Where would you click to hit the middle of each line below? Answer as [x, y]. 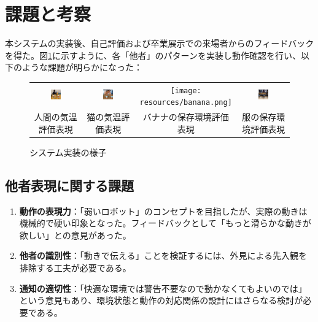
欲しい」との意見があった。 [75, 235]
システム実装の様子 [68, 152]
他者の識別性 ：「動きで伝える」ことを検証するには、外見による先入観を [163, 255]
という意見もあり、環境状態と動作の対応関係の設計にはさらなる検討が [161, 300]
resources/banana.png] [186, 103]
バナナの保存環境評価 [186, 117]
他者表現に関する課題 [69, 185]
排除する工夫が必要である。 [75, 268]
